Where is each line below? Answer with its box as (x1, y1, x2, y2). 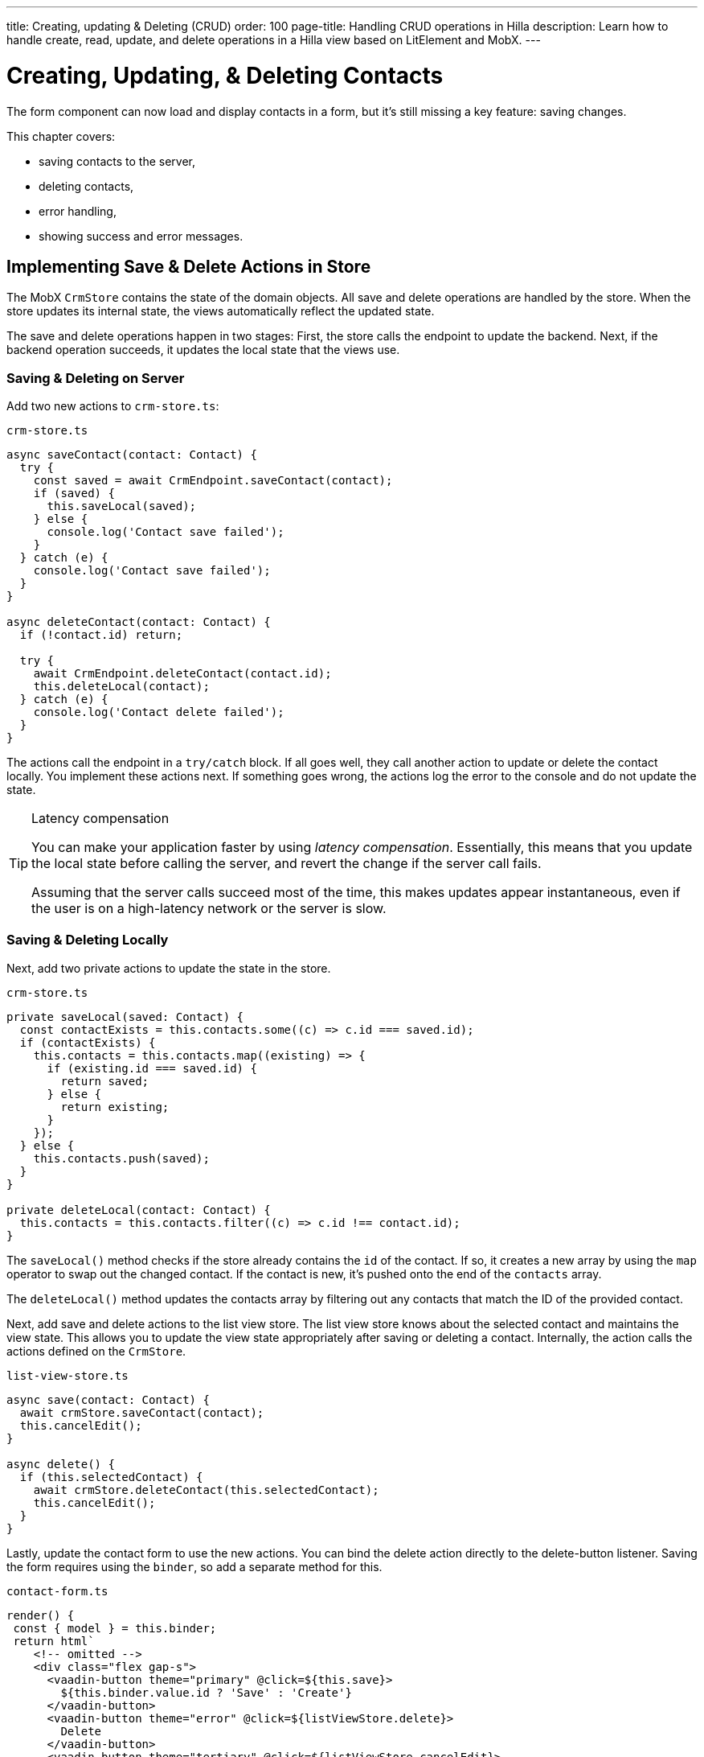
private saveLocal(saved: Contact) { (6, 1010, 244, 1023)
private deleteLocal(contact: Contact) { (6, 1203, 271, 1216)
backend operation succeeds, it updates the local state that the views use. (6, 343, 400, 357)
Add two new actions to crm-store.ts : (6, 399, 219, 414)
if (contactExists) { (19, 1035, 156, 1049)
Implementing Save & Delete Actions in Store (6, 256, 371, 277)
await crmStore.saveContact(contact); (19, 1405, 264, 1419)
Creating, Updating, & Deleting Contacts (6, 61, 444, 89)
